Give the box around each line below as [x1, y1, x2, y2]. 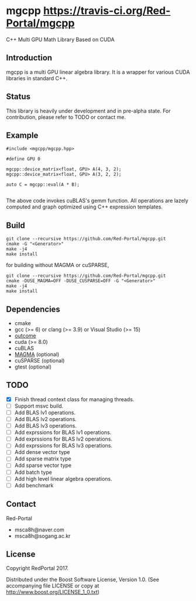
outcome [14, 332, 36, 339]
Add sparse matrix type [14, 455, 71, 462]
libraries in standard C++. [6, 74, 68, 81]
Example [6, 130, 39, 140]
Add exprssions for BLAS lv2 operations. [14, 435, 113, 443]
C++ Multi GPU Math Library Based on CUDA [6, 36, 115, 43]
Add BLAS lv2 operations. [14, 416, 77, 422]
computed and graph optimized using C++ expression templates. [6, 203, 163, 210]
